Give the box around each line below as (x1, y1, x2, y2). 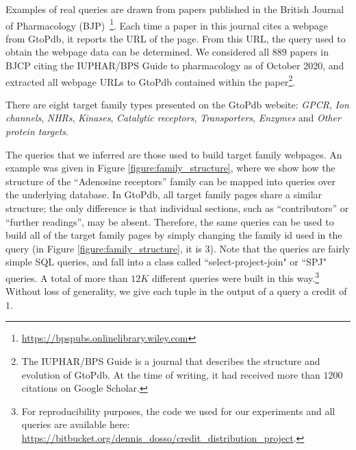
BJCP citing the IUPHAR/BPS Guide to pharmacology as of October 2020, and (5, 58, 344, 73)
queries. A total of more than (5, 270, 128, 285)
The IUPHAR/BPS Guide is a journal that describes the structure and (21, 354, 320, 368)
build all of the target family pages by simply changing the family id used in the (5, 228, 342, 242)
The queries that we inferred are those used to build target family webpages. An (5, 147, 342, 161)
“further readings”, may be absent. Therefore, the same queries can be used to (5, 214, 334, 228)
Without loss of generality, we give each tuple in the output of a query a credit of (5, 284, 347, 298)
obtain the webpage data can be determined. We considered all (5, 45, 270, 59)
